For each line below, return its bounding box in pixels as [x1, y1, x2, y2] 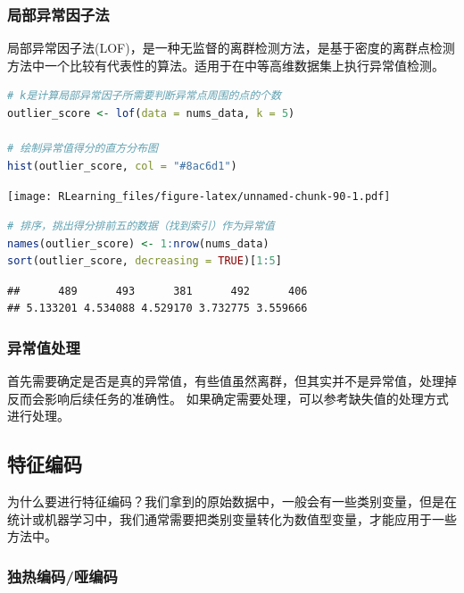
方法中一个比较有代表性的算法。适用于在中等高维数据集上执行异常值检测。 [7, 55, 444, 74]
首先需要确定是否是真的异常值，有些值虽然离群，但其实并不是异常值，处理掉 [7, 372, 457, 390]
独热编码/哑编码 [7, 564, 118, 587]
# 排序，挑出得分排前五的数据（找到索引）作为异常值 [7, 220, 275, 233]
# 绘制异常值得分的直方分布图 [7, 142, 158, 155]
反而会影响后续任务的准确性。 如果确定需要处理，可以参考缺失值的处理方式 [7, 388, 449, 407]
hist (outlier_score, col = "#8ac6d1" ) [7, 159, 237, 172]
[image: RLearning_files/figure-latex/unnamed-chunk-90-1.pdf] [7, 190, 391, 204]
